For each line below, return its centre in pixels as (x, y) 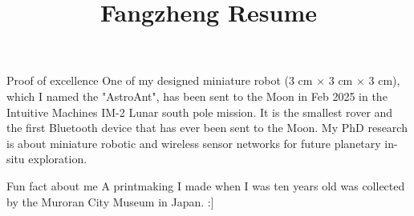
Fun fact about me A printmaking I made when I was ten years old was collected (206, 185)
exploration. (58, 159)
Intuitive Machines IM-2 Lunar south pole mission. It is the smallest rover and (200, 112)
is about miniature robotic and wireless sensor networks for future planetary (194, 143)
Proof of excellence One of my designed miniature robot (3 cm (160, 80)
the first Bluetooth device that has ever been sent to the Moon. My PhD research (207, 128)
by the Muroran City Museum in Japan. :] (110, 201)
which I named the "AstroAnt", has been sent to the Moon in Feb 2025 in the (197, 96)
